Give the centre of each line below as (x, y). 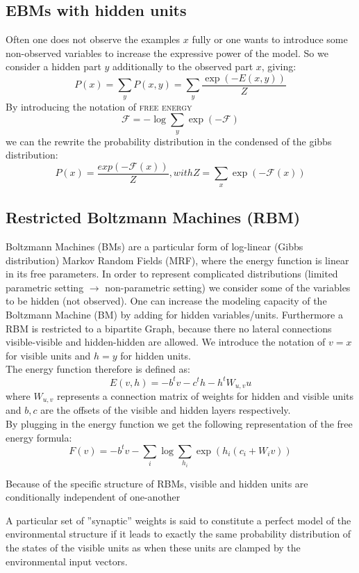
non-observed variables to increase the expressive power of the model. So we (167, 53)
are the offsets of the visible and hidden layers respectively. (166, 410)
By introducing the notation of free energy (99, 106)
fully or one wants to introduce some (270, 39)
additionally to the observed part (183, 66)
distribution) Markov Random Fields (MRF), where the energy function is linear (177, 260)
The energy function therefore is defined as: (98, 369)
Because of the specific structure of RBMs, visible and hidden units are (157, 483)
